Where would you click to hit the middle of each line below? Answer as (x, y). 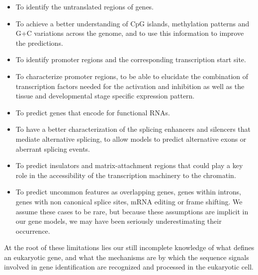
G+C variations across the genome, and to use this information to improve (130, 33)
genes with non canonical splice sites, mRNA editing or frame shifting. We (129, 201)
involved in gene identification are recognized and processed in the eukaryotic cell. (129, 267)
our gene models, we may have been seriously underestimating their (119, 221)
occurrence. (33, 230)
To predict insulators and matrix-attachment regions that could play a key (129, 165)
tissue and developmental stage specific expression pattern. (105, 96)
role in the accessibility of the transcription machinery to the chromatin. (126, 175)
